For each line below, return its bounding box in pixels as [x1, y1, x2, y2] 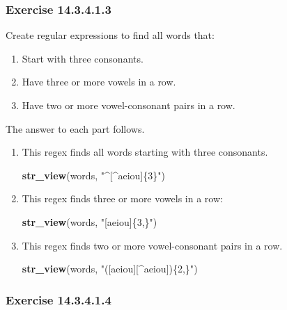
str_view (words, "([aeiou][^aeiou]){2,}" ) [22, 261, 198, 276]
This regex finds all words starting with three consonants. [22, 145, 268, 159]
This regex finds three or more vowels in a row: [22, 191, 223, 206]
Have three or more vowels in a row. [22, 74, 176, 89]
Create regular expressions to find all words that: [6, 28, 215, 42]
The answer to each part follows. [6, 121, 145, 136]
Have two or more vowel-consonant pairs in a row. [22, 98, 235, 112]
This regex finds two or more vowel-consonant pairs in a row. [22, 238, 283, 252]
